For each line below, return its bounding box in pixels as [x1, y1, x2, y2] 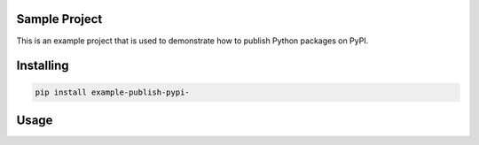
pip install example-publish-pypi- [35, 87, 190, 97]
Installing [16, 58, 70, 73]
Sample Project [16, 11, 103, 27]
